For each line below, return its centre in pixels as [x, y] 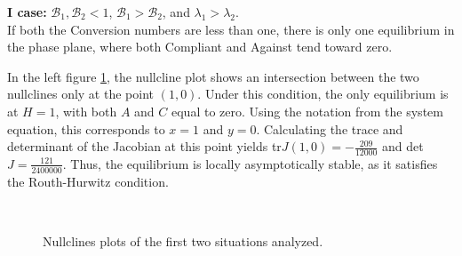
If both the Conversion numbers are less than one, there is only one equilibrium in [231, 29]
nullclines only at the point [80, 94]
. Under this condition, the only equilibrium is [323, 94]
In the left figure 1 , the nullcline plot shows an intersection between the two [213, 76]
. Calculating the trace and [330, 128]
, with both [86, 111]
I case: [27, 12]
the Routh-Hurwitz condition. [88, 181]
